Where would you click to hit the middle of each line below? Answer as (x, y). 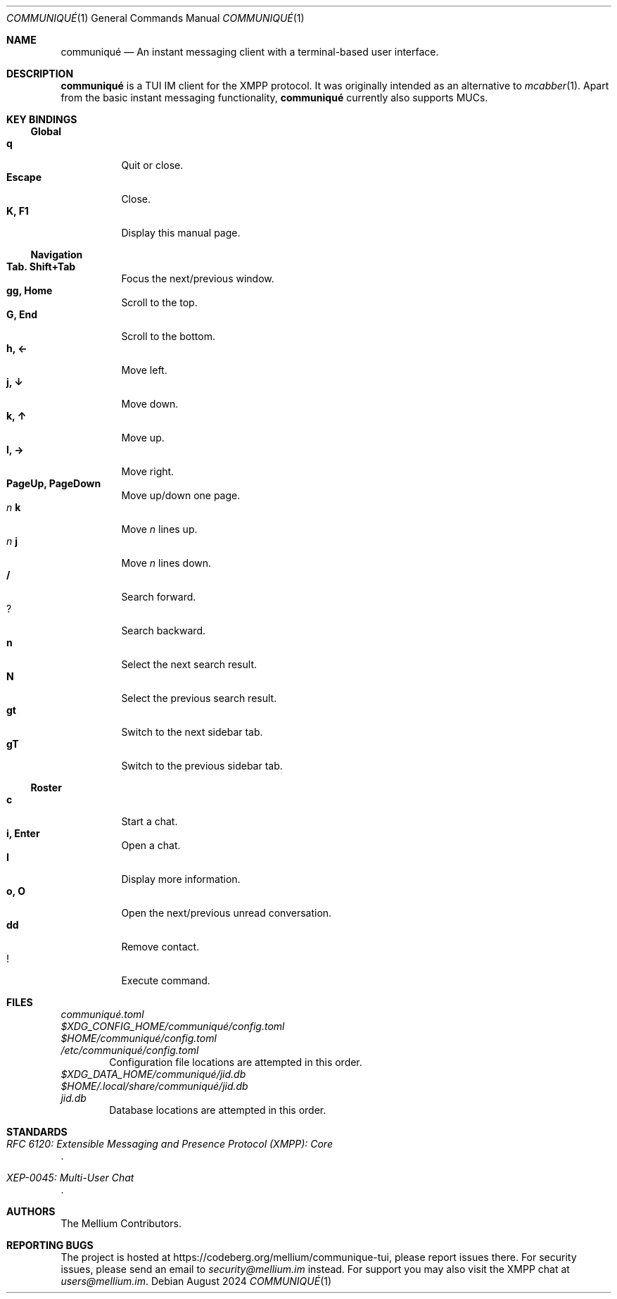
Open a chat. (151, 845)
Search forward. (159, 597)
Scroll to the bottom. (168, 336)
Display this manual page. (181, 233)
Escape (24, 177)
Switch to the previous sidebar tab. (202, 766)
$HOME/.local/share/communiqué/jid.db (154, 1086)
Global (46, 131)
